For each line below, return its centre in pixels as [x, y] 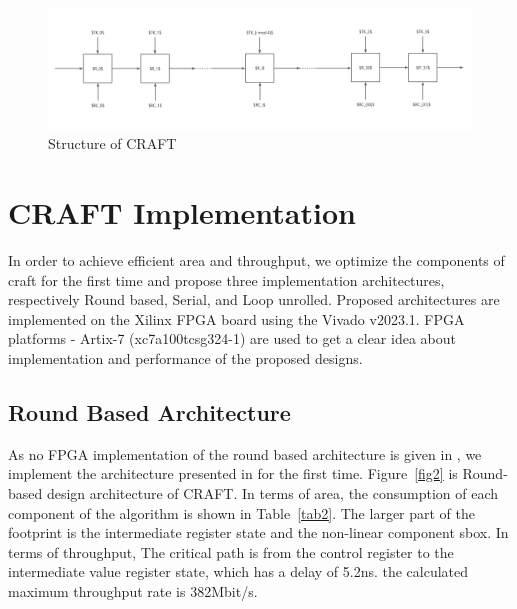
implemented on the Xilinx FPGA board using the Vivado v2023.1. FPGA [236, 318]
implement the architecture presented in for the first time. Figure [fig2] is [233, 473]
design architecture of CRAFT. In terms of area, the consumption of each [272, 493]
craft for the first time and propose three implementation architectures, [226, 279]
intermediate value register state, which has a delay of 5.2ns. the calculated [238, 571]
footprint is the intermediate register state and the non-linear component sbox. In [258, 532]
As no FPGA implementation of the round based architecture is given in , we [245, 453]
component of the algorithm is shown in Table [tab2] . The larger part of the [242, 512]
